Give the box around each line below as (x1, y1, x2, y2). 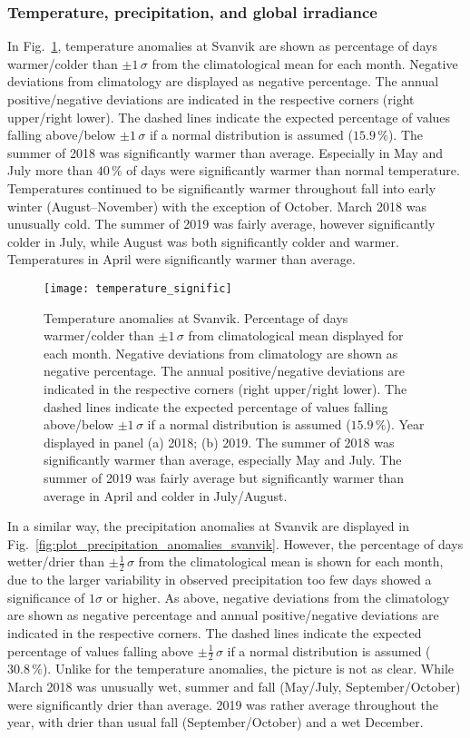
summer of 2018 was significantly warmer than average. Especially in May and (7, 143, 444, 162)
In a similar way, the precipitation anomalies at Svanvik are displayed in (7, 517, 409, 536)
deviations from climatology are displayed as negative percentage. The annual (7, 72, 439, 91)
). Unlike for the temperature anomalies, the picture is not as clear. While (42, 659, 454, 678)
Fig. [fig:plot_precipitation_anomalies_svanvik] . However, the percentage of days (7, 534, 464, 553)
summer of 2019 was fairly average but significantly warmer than (44, 467, 405, 487)
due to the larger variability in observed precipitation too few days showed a (7, 570, 432, 589)
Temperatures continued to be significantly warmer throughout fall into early (7, 178, 436, 197)
